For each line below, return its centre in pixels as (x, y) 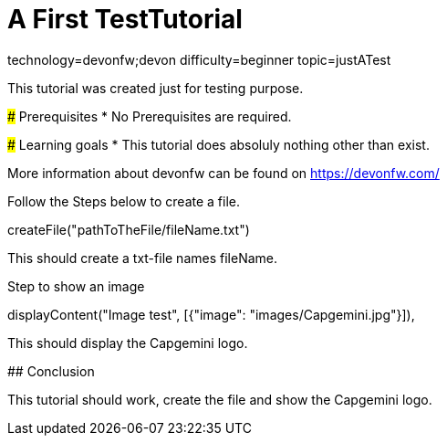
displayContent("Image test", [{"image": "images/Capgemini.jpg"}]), (211, 314)
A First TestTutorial (125, 19)
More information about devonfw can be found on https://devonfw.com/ (223, 173)
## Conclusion (51, 371)
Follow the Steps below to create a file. (124, 201)
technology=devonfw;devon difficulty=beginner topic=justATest (199, 59)
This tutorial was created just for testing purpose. (156, 88)
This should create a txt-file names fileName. (142, 258)
